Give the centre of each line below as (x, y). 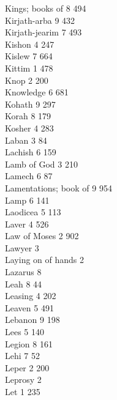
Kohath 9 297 (30, 104)
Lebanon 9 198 (32, 320)
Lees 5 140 (25, 332)
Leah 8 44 (24, 283)
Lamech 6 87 (29, 176)
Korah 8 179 (28, 116)
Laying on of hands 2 (45, 260)
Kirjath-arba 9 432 (40, 20)
